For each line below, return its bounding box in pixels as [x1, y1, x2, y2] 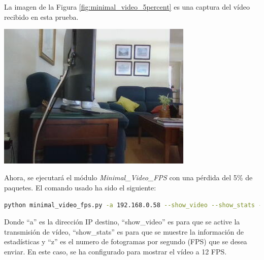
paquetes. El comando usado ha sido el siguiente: [4, 182, 156, 192]
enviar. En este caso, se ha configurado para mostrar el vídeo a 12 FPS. [4, 246, 227, 256]
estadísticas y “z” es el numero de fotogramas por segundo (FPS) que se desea [4, 236, 247, 247]
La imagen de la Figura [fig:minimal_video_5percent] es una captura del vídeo [4, 2, 250, 12]
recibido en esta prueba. [4, 11, 79, 22]
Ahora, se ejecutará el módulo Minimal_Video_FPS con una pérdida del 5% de [4, 172, 253, 183]
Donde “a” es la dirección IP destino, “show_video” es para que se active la [4, 216, 240, 227]
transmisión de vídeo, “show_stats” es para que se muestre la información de [4, 226, 244, 237]
